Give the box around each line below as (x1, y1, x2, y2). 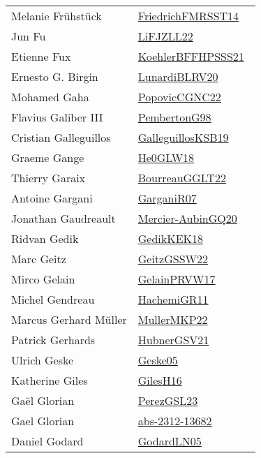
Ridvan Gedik (11, 230, 79, 246)
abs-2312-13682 (137, 413, 212, 429)
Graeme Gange (11, 149, 84, 165)
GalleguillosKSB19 (137, 129, 229, 145)
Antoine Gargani (11, 190, 93, 206)
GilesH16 (137, 372, 182, 388)
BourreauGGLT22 (137, 170, 226, 186)
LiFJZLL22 (137, 28, 193, 44)
